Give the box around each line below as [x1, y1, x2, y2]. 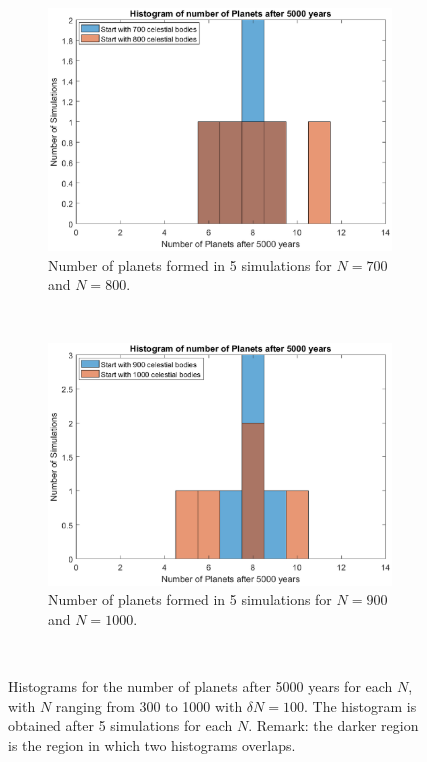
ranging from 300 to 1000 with [55, 695, 243, 716]
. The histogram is [303, 695, 417, 716]
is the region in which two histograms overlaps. [8, 734, 296, 755]
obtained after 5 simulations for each [8, 715, 233, 736]
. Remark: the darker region [248, 715, 419, 736]
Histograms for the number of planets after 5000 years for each [8, 676, 393, 697]
